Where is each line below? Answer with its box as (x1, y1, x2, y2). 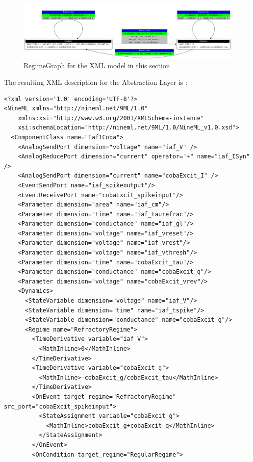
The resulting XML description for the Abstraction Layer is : (4, 77, 187, 87)
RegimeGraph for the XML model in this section (24, 60, 170, 71)
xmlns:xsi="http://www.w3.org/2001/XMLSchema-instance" (18, 114, 204, 122)
